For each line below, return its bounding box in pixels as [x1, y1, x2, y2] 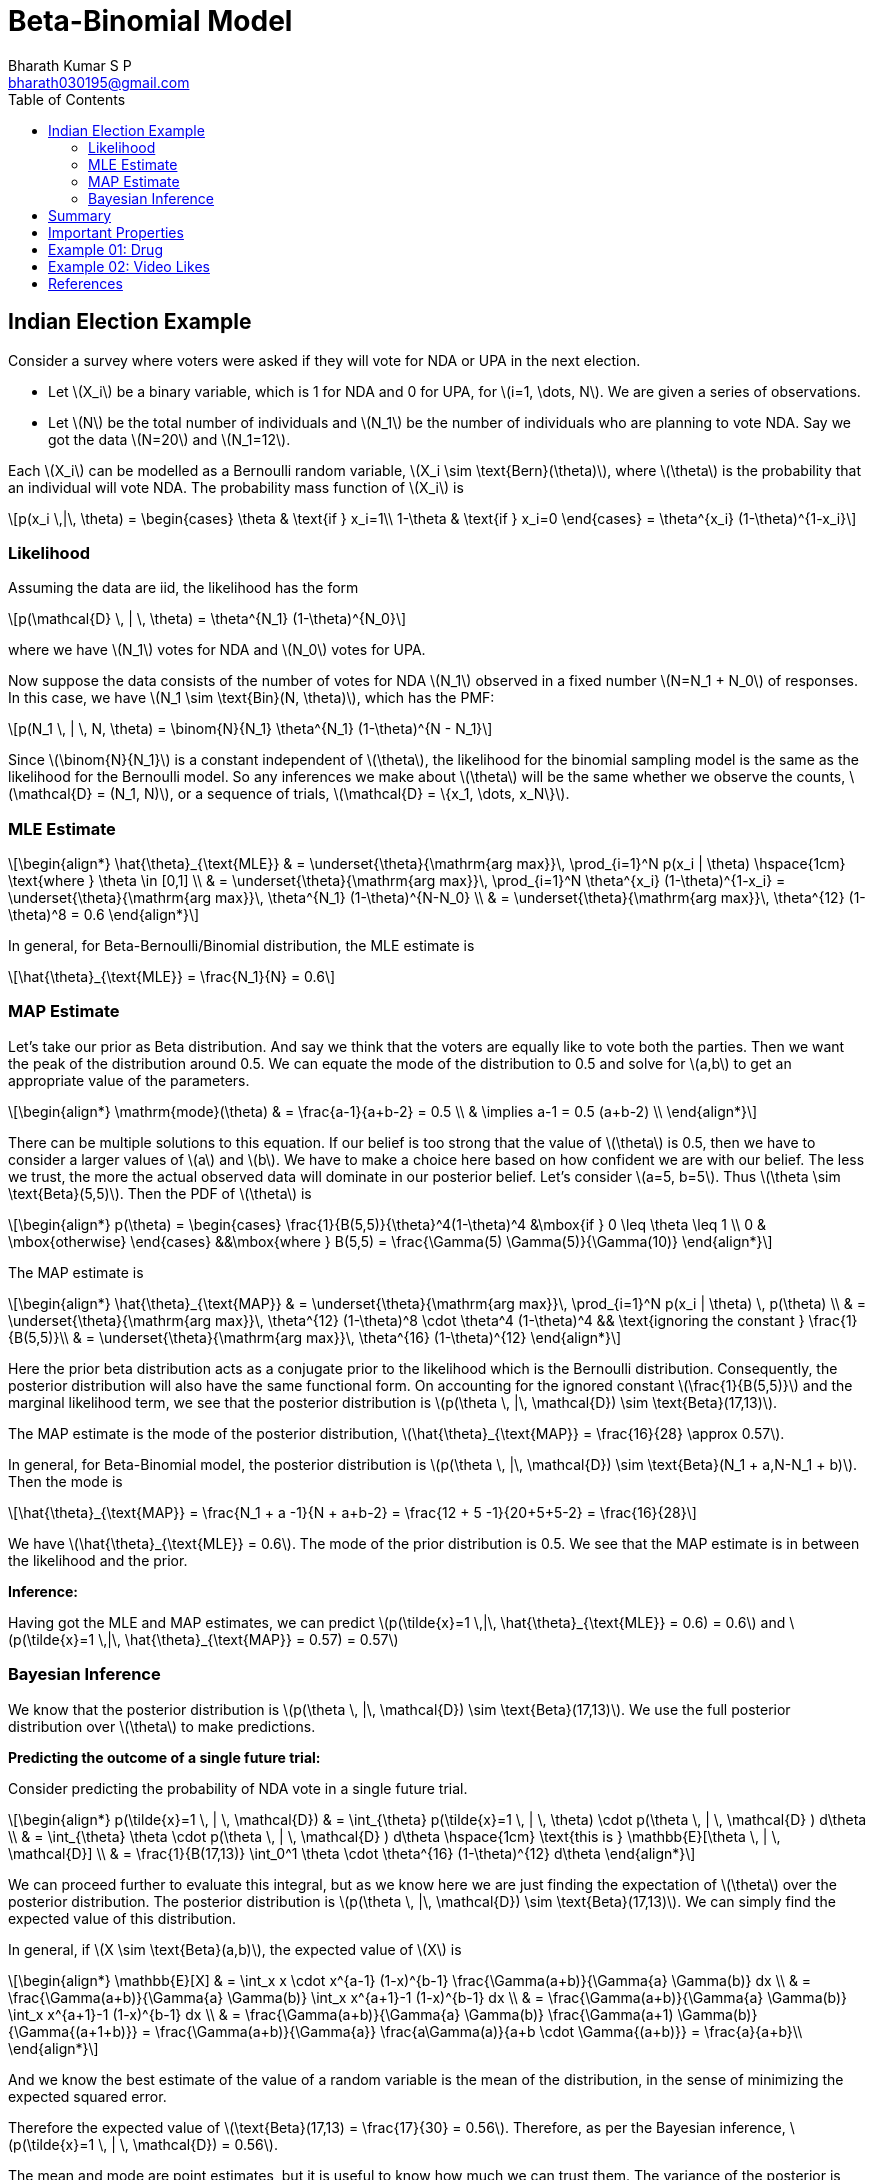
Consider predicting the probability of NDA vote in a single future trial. [8, 1779, 468, 1797]
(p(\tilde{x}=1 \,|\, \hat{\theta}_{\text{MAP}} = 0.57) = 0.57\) [8, 1630, 399, 1648]
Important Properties [48, 223, 184, 241]
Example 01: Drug [48, 240, 163, 258]
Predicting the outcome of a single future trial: [8, 1748, 321, 1766]
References [48, 274, 123, 292]
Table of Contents [8, 90, 126, 108]
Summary [48, 206, 112, 224]
